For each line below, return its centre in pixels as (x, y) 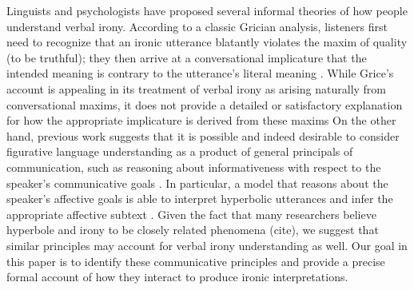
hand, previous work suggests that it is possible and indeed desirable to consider (203, 135)
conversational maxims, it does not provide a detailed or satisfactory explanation (205, 104)
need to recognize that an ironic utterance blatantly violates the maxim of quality (207, 42)
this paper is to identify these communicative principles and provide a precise (196, 261)
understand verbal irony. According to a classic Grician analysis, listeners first (197, 26)
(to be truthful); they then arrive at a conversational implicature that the (187, 57)
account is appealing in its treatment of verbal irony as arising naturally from (197, 88)
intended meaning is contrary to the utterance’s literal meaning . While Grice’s (200, 73)
